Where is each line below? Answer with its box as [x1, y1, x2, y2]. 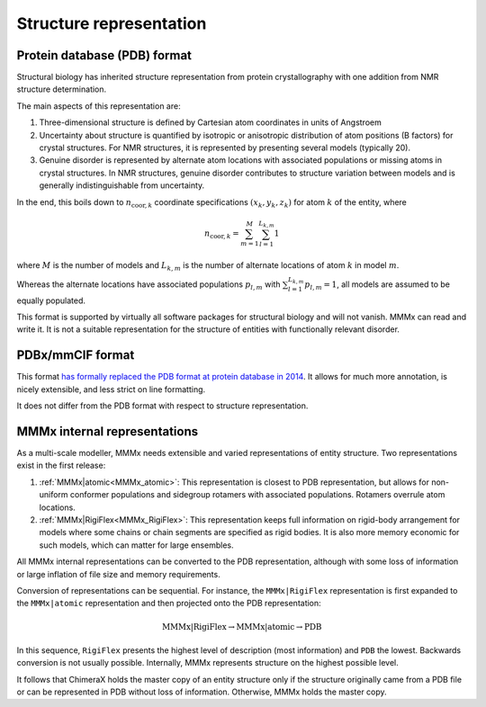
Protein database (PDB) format [16, 48, 193, 63]
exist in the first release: [16, 460, 106, 471]
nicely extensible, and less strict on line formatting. [16, 383, 206, 395]
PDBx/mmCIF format [16, 347, 135, 363]
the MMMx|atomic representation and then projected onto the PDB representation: [16, 598, 321, 609]
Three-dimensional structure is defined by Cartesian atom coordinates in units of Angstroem [39, 117, 382, 128]
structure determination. [16, 84, 107, 94]
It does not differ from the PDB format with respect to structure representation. [16, 400, 309, 411]
